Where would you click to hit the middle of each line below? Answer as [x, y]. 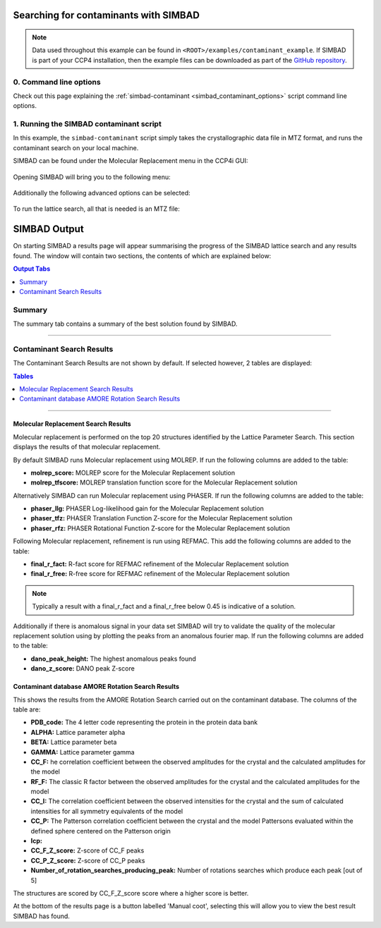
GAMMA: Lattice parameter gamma [83, 752]
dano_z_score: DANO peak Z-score [83, 668]
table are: [27, 709]
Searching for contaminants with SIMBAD [107, 15]
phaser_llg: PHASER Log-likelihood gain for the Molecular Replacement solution [147, 508]
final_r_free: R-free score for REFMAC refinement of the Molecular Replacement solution [160, 574]
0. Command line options [57, 82]
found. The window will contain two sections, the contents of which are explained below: [142, 256]
